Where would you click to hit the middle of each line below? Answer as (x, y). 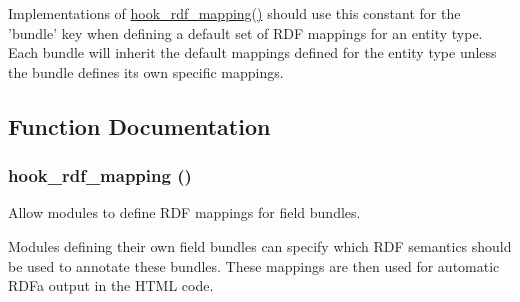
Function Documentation (139, 125)
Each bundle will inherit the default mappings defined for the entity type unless (252, 52)
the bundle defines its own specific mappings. (146, 71)
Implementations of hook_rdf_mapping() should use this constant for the (234, 13)
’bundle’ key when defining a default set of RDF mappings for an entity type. (245, 32)
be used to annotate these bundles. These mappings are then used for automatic (254, 265)
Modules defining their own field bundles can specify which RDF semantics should (260, 245)
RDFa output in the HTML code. (111, 285)
